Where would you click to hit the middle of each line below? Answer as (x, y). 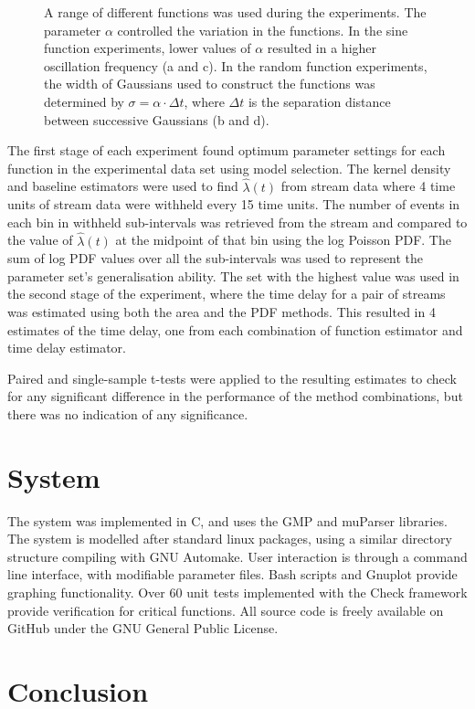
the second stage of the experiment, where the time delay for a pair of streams (227, 294)
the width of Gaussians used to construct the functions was (210, 84)
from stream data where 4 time (368, 186)
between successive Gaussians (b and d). (157, 119)
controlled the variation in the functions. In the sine (263, 30)
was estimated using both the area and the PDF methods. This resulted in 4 (222, 311)
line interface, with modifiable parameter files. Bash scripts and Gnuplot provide (232, 574)
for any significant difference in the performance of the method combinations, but (235, 396)
